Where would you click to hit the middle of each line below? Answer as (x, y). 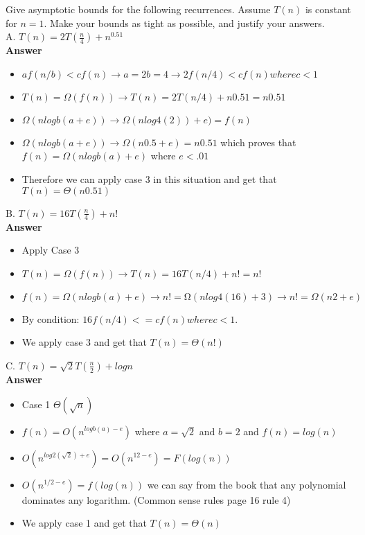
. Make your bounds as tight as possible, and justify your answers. (184, 23)
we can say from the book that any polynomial (247, 484)
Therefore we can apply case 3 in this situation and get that (149, 178)
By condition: (51, 318)
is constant (328, 9)
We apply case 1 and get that (84, 523)
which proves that (258, 142)
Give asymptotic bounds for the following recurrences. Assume (138, 9)
